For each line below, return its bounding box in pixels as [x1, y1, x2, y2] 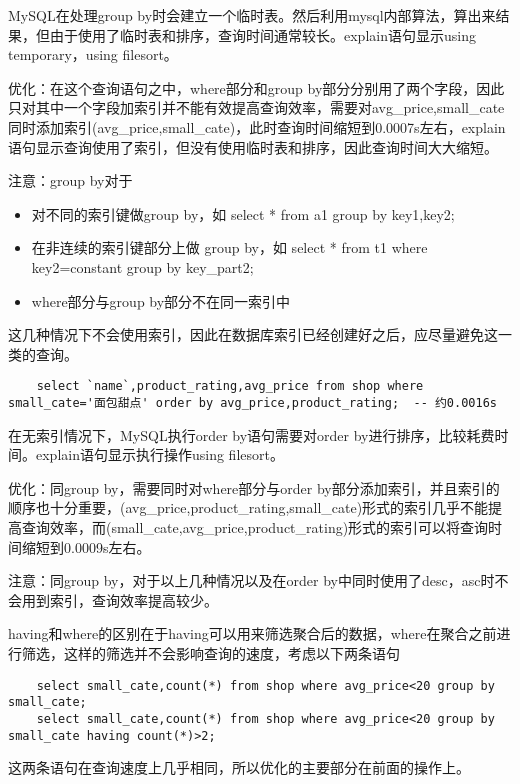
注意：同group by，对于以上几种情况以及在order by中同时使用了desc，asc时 [8, 570, 495, 591]
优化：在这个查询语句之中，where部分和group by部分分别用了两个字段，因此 [8, 77, 505, 98]
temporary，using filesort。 [8, 44, 178, 65]
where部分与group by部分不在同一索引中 [31, 290, 291, 311]
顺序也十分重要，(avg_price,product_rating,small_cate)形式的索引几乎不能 [8, 497, 489, 518]
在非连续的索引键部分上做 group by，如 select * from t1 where [31, 237, 428, 258]
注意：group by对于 [8, 170, 133, 191]
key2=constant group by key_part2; [31, 256, 254, 277]
